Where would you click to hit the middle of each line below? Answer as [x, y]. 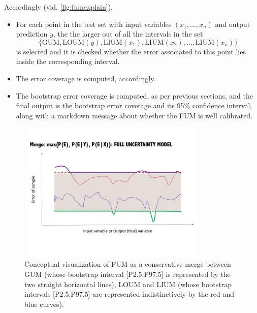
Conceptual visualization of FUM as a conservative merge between [128, 264]
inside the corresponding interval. [68, 61]
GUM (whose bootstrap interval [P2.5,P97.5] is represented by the [127, 274]
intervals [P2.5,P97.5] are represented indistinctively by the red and [130, 294]
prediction [32, 34]
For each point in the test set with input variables [94, 24]
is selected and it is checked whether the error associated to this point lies [131, 51]
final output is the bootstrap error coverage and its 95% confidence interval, [134, 105]
